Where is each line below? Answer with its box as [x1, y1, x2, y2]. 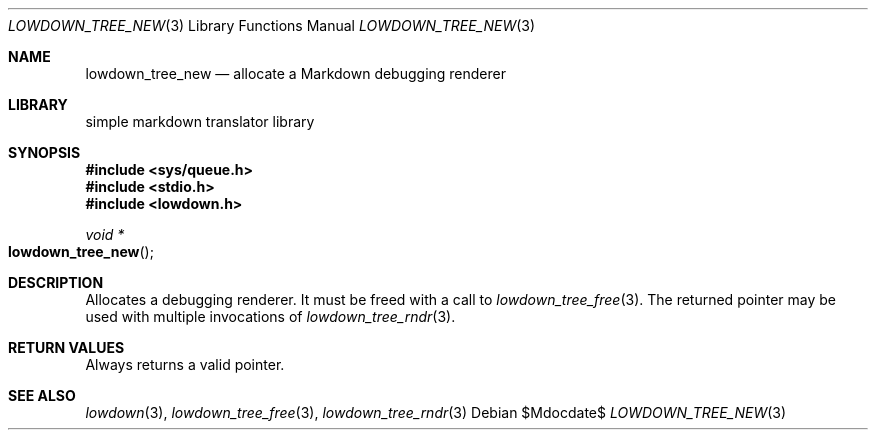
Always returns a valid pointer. [85, 356, 285, 373]
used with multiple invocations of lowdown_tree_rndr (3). [85, 308, 456, 325]
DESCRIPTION [8, 274, 104, 291]
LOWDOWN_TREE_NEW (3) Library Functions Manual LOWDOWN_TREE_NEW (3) [8, 17, 536, 34]
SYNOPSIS [8, 144, 81, 161]
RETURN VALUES [8, 339, 125, 356]
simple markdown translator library [85, 113, 315, 130]
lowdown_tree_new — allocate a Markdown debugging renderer [85, 65, 507, 82]
